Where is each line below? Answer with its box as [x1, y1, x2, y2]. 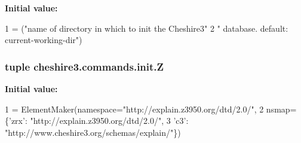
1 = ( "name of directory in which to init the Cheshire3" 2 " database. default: [5, 22, 288, 34]
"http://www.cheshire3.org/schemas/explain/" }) [5, 126, 181, 138]
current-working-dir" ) [5, 34, 82, 46]
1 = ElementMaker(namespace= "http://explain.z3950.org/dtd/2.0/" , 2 [5, 102, 264, 115]
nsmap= [266, 102, 297, 115]
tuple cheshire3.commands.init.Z [5, 59, 164, 74]
